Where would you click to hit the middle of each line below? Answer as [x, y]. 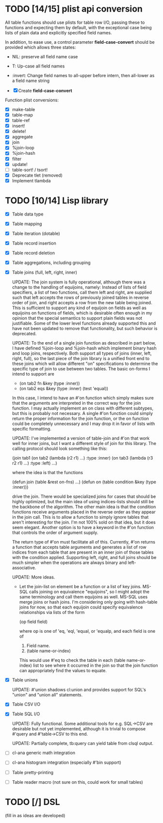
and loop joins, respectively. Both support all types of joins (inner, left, [82, 353]
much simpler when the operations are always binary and [69, 563]
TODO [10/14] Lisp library [57, 200]
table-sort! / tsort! [30, 170]
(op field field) [33, 622]
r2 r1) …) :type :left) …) [34, 463]
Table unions [25, 680]
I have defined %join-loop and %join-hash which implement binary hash [84, 348]
